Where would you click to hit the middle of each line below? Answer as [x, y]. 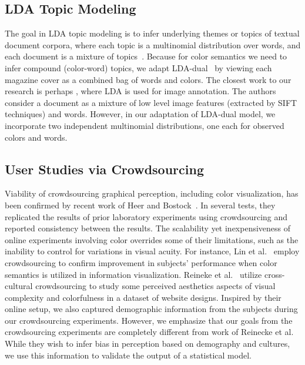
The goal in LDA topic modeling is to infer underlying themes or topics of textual [152, 33]
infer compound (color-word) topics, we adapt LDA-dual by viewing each [138, 67]
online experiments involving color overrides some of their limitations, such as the [152, 239]
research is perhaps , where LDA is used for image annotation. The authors [140, 91]
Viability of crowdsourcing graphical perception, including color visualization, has [152, 193]
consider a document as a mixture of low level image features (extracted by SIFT [151, 102]
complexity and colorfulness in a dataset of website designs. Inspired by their [143, 297]
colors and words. [36, 137]
